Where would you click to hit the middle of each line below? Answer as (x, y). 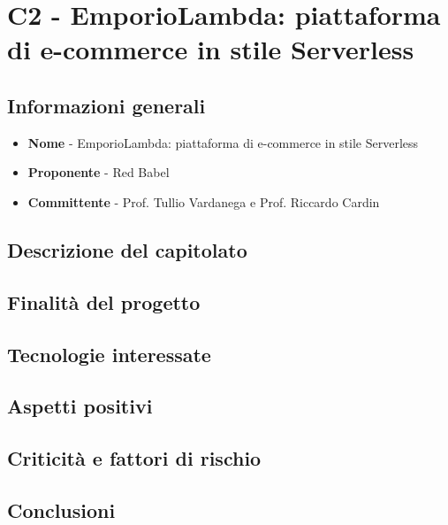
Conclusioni (61, 510)
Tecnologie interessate (109, 354)
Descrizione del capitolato (127, 249)
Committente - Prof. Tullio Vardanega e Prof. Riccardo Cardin (204, 201)
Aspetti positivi (80, 406)
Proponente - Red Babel (99, 172)
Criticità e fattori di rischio (134, 458)
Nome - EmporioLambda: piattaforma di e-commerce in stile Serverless (223, 142)
